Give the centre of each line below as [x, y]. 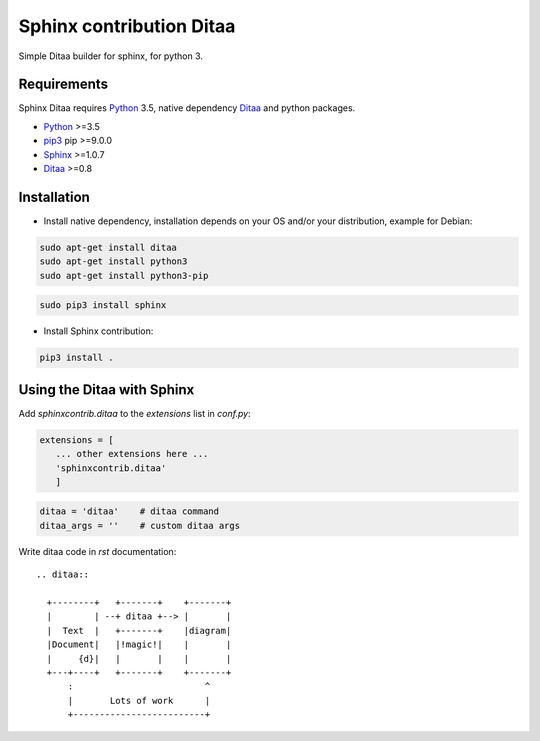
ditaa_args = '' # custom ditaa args [139, 525]
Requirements [63, 84]
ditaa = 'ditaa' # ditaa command [129, 511]
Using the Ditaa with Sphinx [106, 389]
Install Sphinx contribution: [98, 331]
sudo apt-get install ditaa [108, 247]
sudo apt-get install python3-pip [124, 275]
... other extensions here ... [132, 454]
